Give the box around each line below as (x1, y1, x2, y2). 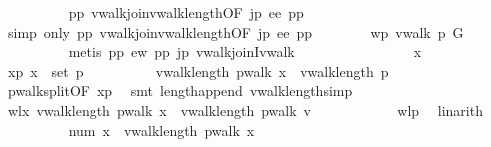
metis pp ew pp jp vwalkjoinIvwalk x (68, 41, 422, 62)
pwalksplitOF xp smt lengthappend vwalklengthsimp (7, 80, 353, 101)
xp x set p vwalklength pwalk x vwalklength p (7, 60, 389, 81)
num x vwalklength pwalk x (68, 119, 255, 140)
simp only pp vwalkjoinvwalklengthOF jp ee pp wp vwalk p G (7, 21, 464, 42)
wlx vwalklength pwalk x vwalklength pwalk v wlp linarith (7, 99, 483, 120)
